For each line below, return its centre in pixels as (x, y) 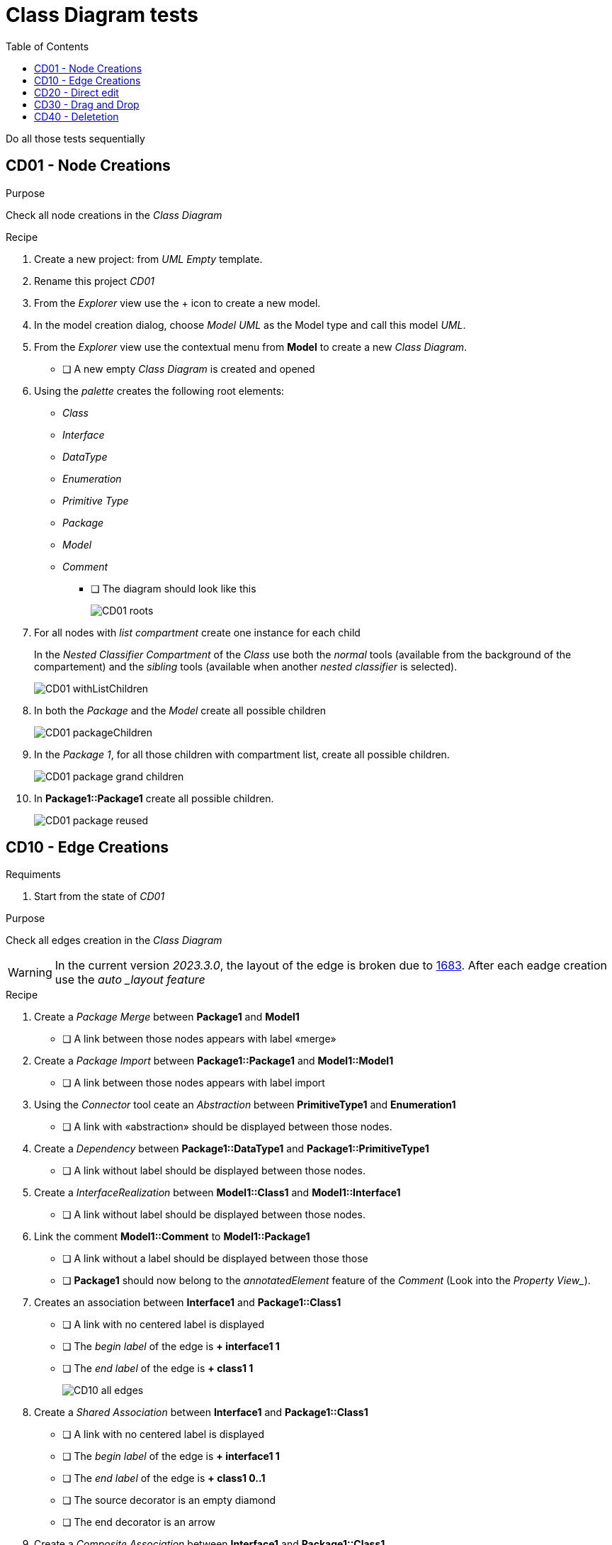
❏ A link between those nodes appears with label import (194, 1083)
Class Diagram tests (102, 15)
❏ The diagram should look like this (174, 588)
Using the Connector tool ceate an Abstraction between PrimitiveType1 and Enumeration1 (245, 1105)
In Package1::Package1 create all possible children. (154, 798)
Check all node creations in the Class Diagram (114, 215)
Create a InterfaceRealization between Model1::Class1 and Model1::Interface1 (217, 1193)
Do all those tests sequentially (75, 138)
